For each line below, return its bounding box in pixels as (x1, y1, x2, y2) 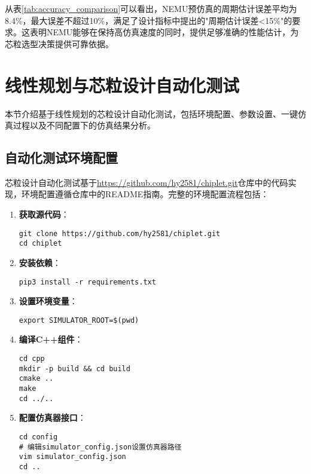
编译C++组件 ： (19, 333, 83, 345)
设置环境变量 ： (19, 295, 78, 307)
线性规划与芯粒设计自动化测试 (5, 72, 240, 97)
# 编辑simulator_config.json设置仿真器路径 (19, 442, 182, 451)
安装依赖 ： (19, 256, 61, 268)
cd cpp (19, 354, 45, 363)
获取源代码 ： (19, 208, 69, 221)
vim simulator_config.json (19, 452, 126, 461)
